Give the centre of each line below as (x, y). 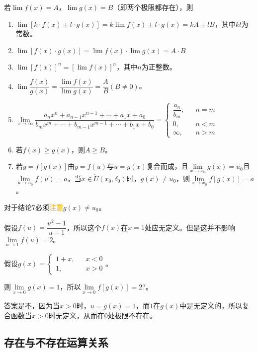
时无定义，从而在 (76, 315)
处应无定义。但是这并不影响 (190, 227)
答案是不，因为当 (32, 306)
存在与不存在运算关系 (56, 342)
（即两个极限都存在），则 (153, 7)
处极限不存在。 (132, 315)
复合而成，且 (167, 166)
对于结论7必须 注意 (34, 207)
